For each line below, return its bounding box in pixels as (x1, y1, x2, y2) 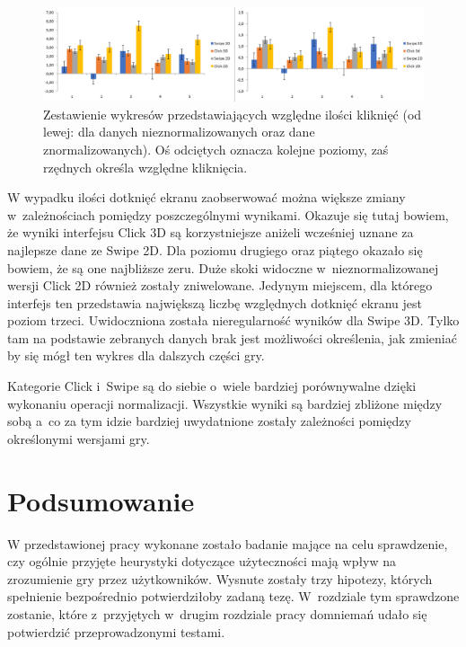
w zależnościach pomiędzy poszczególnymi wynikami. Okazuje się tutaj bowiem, (7, 205, 449, 224)
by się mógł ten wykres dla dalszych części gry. (7, 346, 265, 365)
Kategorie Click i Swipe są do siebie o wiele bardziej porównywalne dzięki (7, 377, 417, 395)
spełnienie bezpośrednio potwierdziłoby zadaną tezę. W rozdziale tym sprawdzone (7, 587, 460, 606)
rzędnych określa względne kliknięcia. (43, 157, 248, 176)
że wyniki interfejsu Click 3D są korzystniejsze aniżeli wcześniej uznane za (7, 223, 414, 242)
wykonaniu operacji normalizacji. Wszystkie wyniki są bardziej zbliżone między (7, 394, 443, 412)
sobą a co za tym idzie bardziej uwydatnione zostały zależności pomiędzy (7, 412, 411, 430)
